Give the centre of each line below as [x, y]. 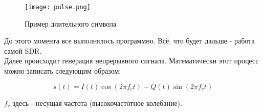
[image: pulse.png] [58, 7]
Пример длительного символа [71, 23]
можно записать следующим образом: [63, 71]
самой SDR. [23, 50]
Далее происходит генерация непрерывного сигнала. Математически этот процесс [131, 61]
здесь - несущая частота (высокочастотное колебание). [97, 103]
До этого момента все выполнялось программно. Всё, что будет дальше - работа [129, 41]
